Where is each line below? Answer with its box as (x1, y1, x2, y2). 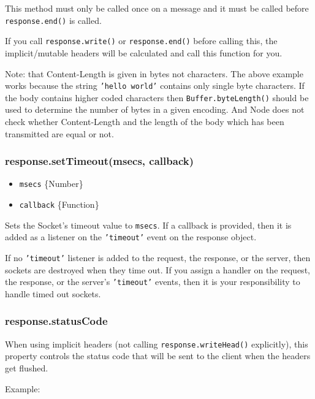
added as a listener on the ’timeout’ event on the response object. (5, 230, 257, 243)
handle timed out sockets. (5, 287, 101, 300)
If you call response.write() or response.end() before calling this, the (5, 34, 278, 47)
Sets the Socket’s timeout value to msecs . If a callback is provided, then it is (5, 218, 292, 231)
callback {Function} (19, 198, 99, 211)
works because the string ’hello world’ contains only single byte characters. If (5, 79, 305, 92)
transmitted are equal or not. (5, 127, 114, 140)
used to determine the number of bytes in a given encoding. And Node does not (5, 103, 305, 116)
